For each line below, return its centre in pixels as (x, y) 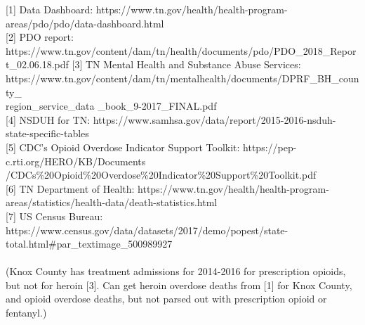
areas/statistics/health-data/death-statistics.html (112, 202)
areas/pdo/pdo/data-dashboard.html (85, 23)
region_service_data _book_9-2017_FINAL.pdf (111, 106)
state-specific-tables (47, 133)
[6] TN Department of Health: (70, 188)
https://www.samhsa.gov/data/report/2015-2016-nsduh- (214, 119)
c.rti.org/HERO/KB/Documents (76, 161)
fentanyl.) (26, 313)
